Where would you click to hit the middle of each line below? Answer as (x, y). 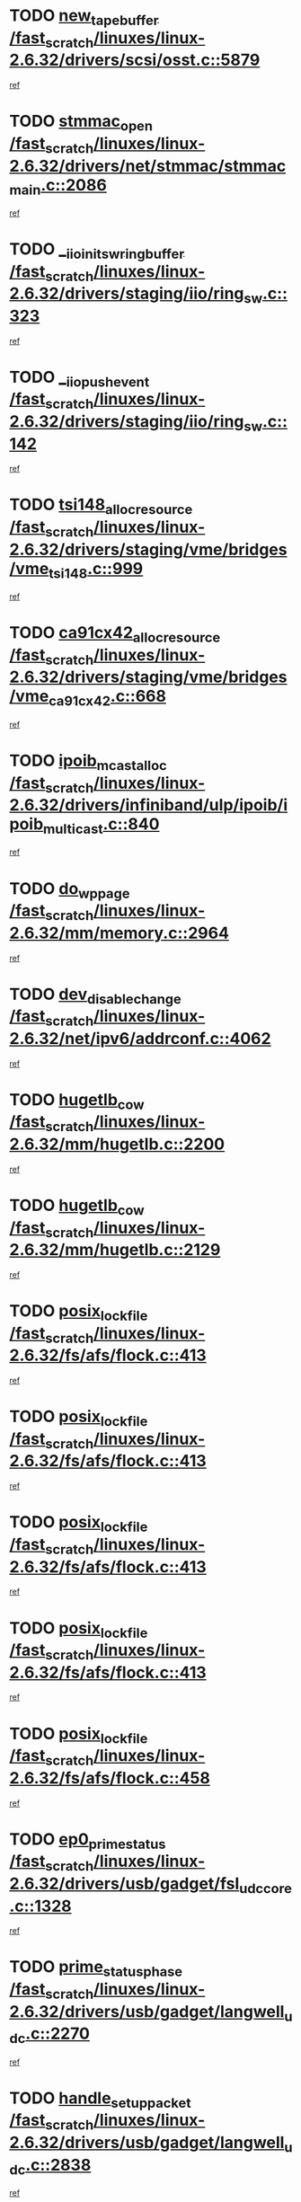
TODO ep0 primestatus (88, 1841)
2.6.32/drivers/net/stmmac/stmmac (148, 166)
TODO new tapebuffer (84, 17)
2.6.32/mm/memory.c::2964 (119, 933)
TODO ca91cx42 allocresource (115, 634)
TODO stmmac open (81, 123)
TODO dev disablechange (95, 995)
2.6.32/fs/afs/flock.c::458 (110, 1778)
